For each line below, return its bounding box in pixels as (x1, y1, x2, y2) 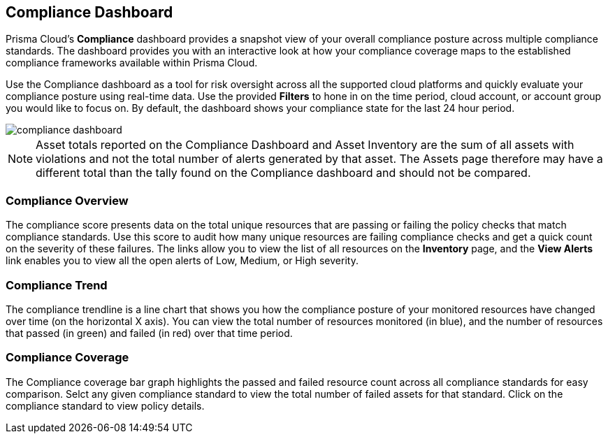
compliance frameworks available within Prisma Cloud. (6, 57, 258, 69)
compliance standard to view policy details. (6, 399, 205, 412)
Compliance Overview (6, 193, 129, 208)
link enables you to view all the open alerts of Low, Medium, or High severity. (6, 254, 359, 267)
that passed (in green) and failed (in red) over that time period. (6, 326, 293, 339)
